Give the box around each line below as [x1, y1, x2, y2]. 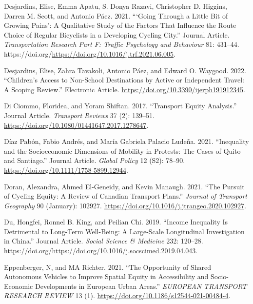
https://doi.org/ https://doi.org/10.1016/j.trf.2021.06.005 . [4, 48, 175, 59]
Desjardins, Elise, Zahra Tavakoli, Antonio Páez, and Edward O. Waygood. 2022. [4, 65, 247, 75]
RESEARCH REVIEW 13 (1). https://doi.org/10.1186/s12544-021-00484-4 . [4, 290, 231, 301]
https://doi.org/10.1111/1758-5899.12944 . [4, 164, 128, 175]
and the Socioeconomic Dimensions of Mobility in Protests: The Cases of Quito [4, 145, 241, 156]
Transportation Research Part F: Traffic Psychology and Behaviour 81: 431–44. [4, 39, 239, 49]
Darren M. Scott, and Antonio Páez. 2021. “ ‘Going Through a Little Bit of [4, 10, 228, 20]
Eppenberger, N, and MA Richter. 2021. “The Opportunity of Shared [4, 262, 211, 272]
